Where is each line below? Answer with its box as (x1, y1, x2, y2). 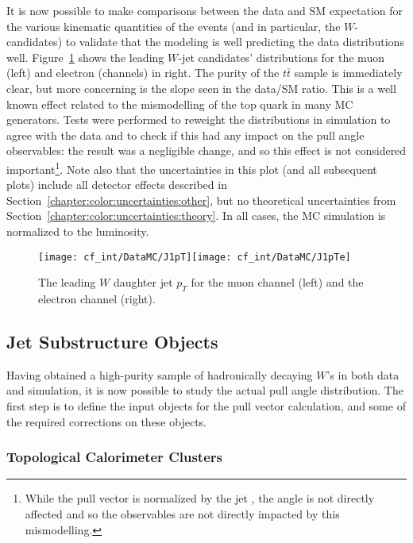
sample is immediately (294, 64, 403, 81)
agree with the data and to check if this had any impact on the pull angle (6, 126, 365, 143)
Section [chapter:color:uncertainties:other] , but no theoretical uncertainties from (6, 191, 396, 208)
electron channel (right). (38, 291, 156, 307)
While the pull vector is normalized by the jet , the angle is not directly (25, 490, 375, 506)
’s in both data (326, 366, 399, 383)
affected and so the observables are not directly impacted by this (25, 506, 340, 522)
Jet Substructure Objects (6, 329, 218, 353)
